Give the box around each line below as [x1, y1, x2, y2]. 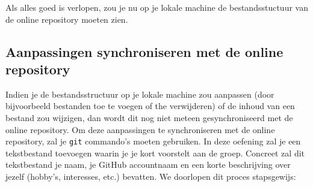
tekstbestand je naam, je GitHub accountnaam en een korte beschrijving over [5, 158, 291, 171]
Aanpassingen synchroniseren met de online [5, 42, 284, 61]
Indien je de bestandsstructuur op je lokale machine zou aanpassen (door [5, 88, 274, 100]
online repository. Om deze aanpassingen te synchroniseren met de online [5, 123, 275, 135]
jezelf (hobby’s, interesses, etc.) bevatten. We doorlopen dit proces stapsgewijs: [5, 170, 296, 182]
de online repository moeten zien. [5, 13, 128, 25]
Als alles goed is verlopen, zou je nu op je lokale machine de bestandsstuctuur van [5, 1, 308, 13]
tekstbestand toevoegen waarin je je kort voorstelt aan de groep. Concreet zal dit [5, 146, 305, 159]
